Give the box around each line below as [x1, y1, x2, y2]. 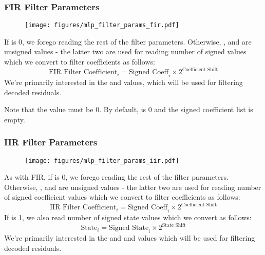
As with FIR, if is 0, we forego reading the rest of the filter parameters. [4, 172, 229, 182]
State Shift [162, 222, 186, 228]
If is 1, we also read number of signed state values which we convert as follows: [4, 212, 252, 223]
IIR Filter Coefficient [50, 204, 117, 211]
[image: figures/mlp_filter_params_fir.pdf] [25, 22, 179, 29]
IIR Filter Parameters [4, 136, 98, 148]
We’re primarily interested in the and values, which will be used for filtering [4, 76, 243, 87]
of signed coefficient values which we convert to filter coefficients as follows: [4, 192, 240, 202]
